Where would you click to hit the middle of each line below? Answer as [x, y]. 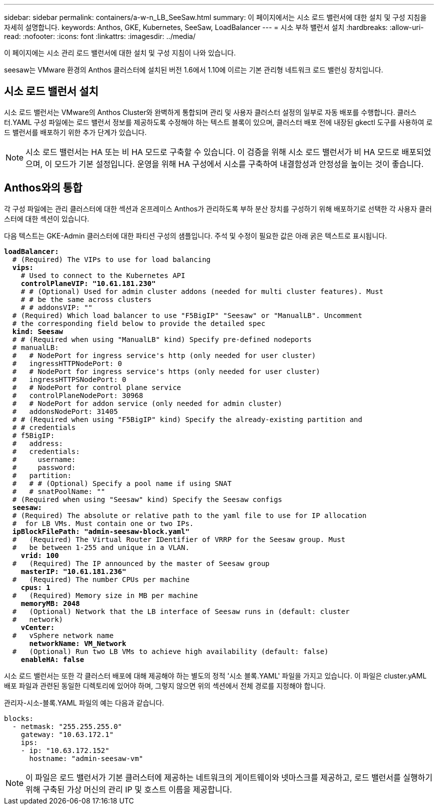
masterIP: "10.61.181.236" [73, 571]
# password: [44, 467]
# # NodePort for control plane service [97, 387]
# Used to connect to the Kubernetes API [103, 275]
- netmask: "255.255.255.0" [67, 726]
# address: [38, 443]
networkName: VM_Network [78, 643]
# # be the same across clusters [86, 299]
